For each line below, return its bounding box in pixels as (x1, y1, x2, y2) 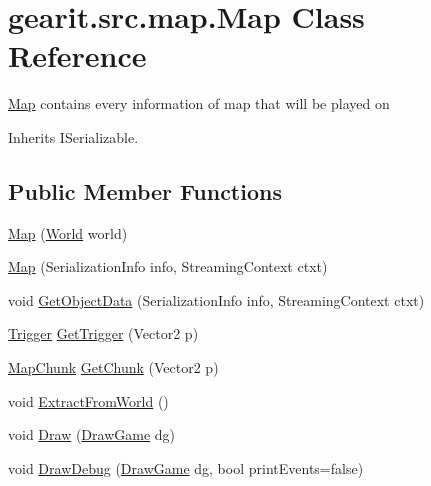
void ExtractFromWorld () (8, 390, 169, 411)
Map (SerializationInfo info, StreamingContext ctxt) (8, 256, 328, 277)
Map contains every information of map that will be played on (8, 93, 390, 114)
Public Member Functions (8, 175, 282, 206)
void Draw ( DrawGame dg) (8, 424, 176, 445)
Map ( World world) (8, 222, 128, 243)
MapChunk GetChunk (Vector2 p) (8, 357, 219, 378)
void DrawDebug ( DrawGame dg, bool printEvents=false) (8, 457, 364, 478)
